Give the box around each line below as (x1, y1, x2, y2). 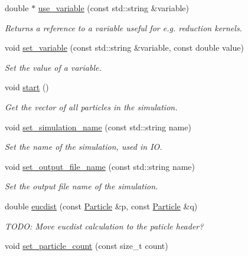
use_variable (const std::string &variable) (38, 2, 189, 14)
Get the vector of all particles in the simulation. (5, 100, 178, 113)
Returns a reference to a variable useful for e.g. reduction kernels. (5, 21, 242, 34)
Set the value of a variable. (5, 61, 102, 73)
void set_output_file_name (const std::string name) (5, 160, 195, 172)
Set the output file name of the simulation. (5, 180, 158, 192)
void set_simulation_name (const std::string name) (5, 120, 191, 133)
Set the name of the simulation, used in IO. (5, 140, 162, 153)
